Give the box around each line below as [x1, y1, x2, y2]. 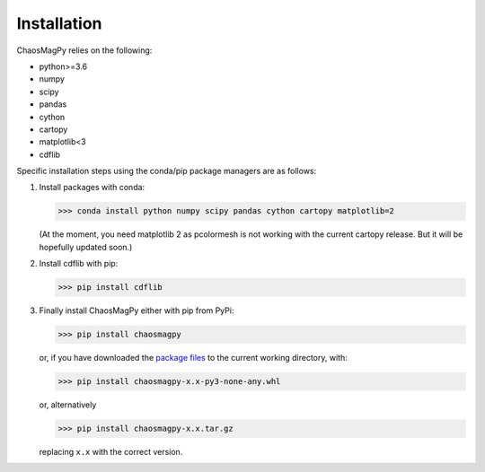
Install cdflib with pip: [39, 258, 119, 269]
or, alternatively [39, 399, 97, 410]
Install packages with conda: [39, 182, 145, 193]
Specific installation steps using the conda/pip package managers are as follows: [16, 166, 317, 177]
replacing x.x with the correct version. [39, 447, 183, 458]
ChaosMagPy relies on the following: [16, 45, 153, 56]
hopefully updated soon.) [39, 241, 133, 252]
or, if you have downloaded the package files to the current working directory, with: [39, 353, 348, 363]
